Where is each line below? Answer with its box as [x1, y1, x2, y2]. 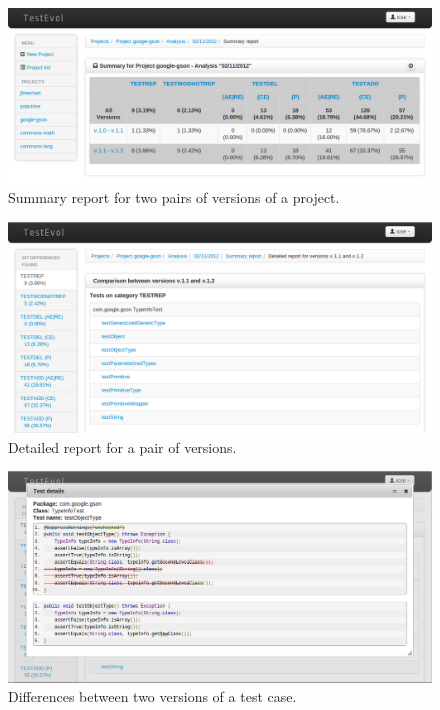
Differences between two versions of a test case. [8, 686, 297, 707]
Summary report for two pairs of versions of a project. [8, 187, 340, 208]
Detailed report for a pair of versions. [8, 436, 237, 457]
